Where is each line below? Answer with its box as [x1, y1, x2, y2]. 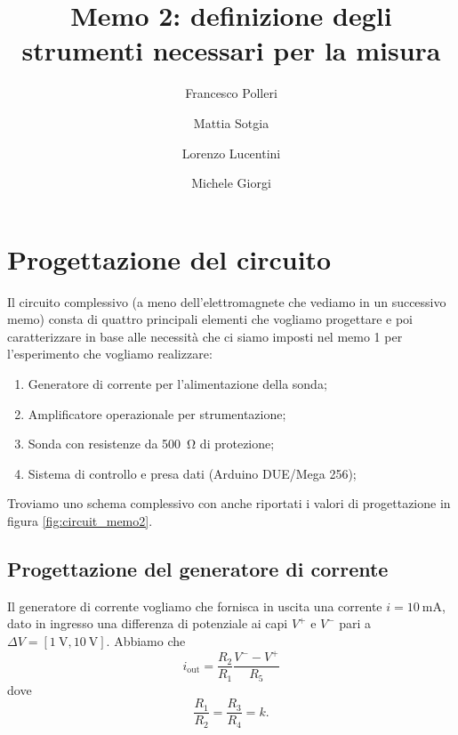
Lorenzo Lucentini [181, 143, 281, 162]
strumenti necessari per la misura [21, 32, 441, 69]
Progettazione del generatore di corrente [7, 554, 389, 582]
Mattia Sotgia [193, 113, 269, 132]
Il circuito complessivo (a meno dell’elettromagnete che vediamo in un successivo [7, 292, 446, 311]
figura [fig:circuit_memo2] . [7, 511, 153, 529]
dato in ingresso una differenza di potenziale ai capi [7, 614, 288, 633]
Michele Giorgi [191, 174, 271, 192]
